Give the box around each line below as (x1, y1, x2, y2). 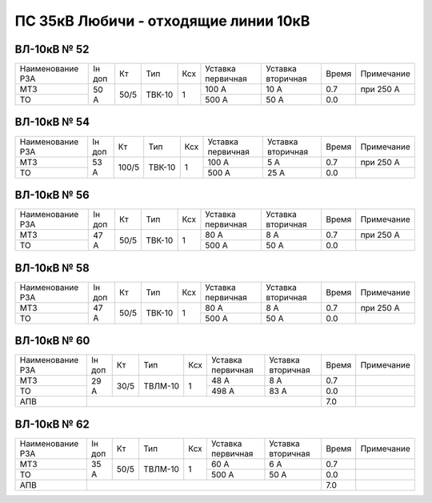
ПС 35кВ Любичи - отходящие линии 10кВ (14, 12, 310, 30)
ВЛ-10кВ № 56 (14, 188, 90, 202)
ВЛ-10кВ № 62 (14, 417, 90, 431)
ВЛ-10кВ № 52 (14, 42, 90, 56)
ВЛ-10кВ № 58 (14, 261, 90, 275)
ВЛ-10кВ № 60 (14, 334, 90, 348)
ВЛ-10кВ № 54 (14, 115, 90, 129)
